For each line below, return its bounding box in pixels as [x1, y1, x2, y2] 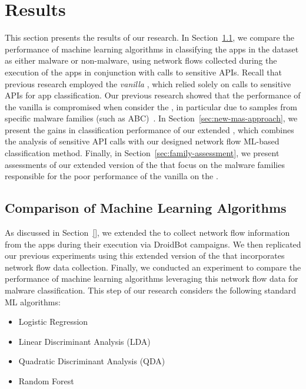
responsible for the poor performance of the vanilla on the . [5, 170, 218, 182]
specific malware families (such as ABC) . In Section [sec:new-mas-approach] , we [5, 112, 298, 124]
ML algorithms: [5, 295, 61, 308]
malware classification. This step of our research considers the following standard [5, 284, 297, 296]
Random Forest [18, 374, 74, 387]
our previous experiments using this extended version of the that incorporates [5, 249, 285, 262]
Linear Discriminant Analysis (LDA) [18, 335, 151, 347]
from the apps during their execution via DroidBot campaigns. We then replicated [5, 238, 301, 250]
